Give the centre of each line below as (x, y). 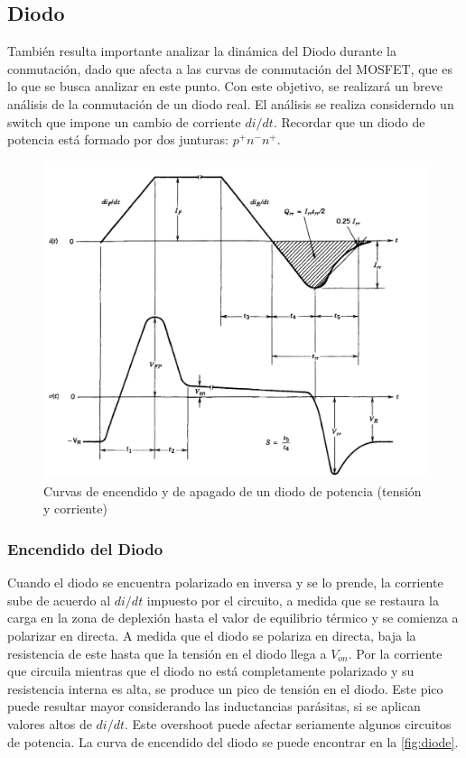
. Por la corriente (395, 653)
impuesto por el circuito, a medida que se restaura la (293, 600)
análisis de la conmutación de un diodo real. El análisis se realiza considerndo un (231, 103)
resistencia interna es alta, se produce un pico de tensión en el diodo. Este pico (225, 688)
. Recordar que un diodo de (349, 121)
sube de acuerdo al (59, 600)
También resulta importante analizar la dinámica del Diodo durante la (202, 51)
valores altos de (50, 724)
